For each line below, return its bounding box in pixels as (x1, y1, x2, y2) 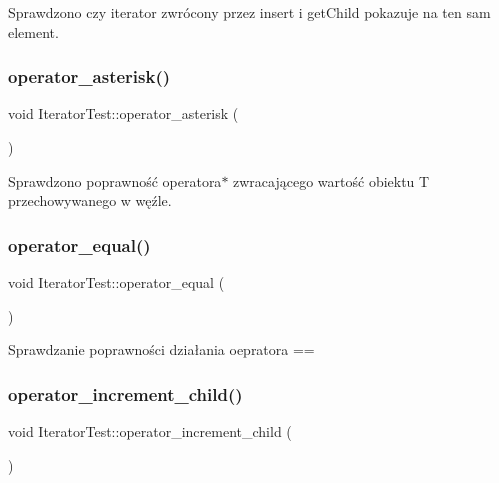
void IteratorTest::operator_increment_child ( (8, 421, 292, 441)
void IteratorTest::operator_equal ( (8, 272, 225, 292)
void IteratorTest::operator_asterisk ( (8, 103, 239, 124)
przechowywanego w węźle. (8, 190, 172, 211)
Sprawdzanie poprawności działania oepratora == (8, 339, 315, 360)
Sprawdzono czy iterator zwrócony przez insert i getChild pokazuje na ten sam (8, 2, 491, 22)
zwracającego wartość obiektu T (233, 170, 430, 191)
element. (8, 21, 59, 42)
